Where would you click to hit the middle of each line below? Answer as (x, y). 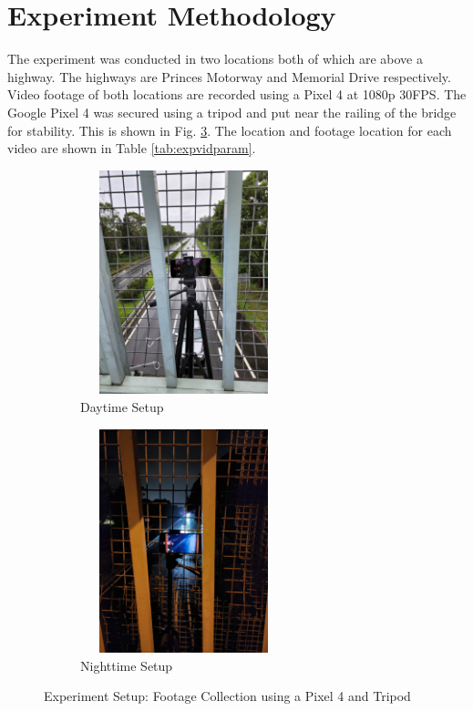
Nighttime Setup (127, 665)
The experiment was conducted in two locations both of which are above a (215, 59)
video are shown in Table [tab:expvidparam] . (132, 148)
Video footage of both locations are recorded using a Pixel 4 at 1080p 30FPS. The (237, 94)
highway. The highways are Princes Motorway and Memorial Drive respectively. (229, 76)
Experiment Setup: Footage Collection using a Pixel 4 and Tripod (227, 696)
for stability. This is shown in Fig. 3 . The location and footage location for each (230, 130)
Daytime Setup (122, 406)
